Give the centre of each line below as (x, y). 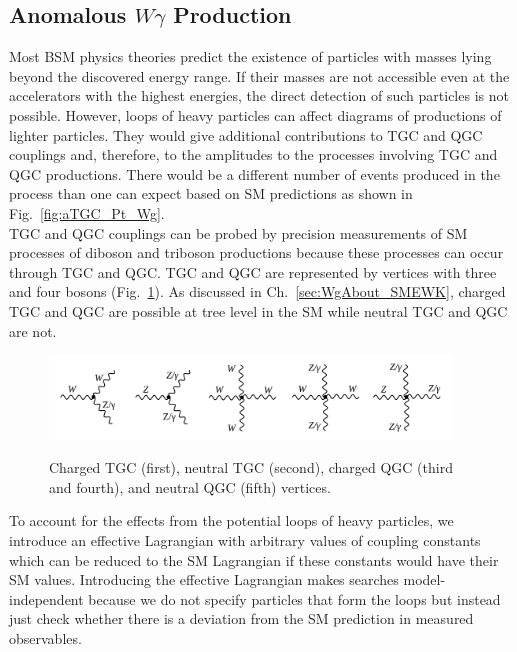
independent (46, 598)
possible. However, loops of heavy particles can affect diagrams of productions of (255, 114)
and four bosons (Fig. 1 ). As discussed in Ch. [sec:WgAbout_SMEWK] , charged (257, 291)
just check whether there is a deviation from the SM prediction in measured (241, 618)
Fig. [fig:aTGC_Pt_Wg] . (87, 212)
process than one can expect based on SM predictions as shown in (211, 193)
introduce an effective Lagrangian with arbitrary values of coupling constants (245, 540)
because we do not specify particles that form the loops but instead (294, 598)
